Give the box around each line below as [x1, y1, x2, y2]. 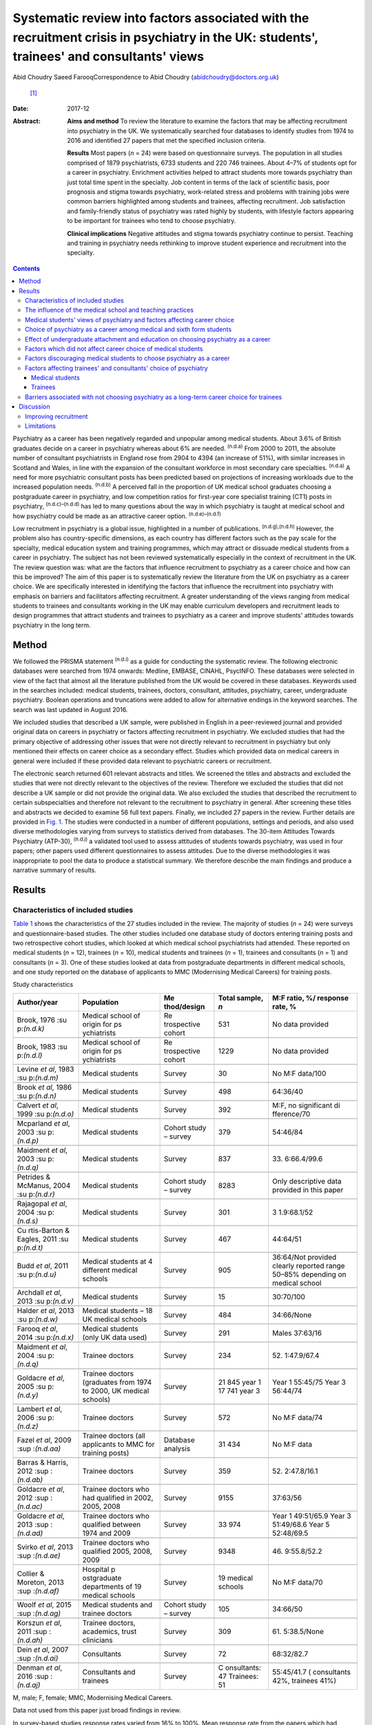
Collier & [17, 1568, 45, 1578]
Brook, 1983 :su [17, 1042, 68, 1052]
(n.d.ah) [17, 1635, 43, 1645]
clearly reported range [272, 1261, 345, 1270]
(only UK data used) [82, 1332, 147, 1342]
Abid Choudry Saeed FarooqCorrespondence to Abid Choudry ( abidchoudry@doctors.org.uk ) [12, 73, 279, 81]
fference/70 [272, 1109, 311, 1118]
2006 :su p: [17, 1412, 54, 1422]
